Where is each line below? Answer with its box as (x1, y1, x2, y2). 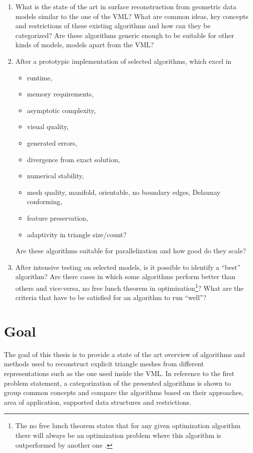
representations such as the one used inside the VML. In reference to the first (4, 368, 235, 378)
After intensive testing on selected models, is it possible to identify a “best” (15, 262, 241, 272)
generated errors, (27, 137, 77, 148)
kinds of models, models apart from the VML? (15, 39, 154, 50)
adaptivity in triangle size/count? (27, 229, 126, 239)
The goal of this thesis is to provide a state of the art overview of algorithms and (4, 349, 245, 359)
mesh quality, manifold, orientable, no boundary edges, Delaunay (27, 187, 221, 197)
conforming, (27, 196, 62, 207)
